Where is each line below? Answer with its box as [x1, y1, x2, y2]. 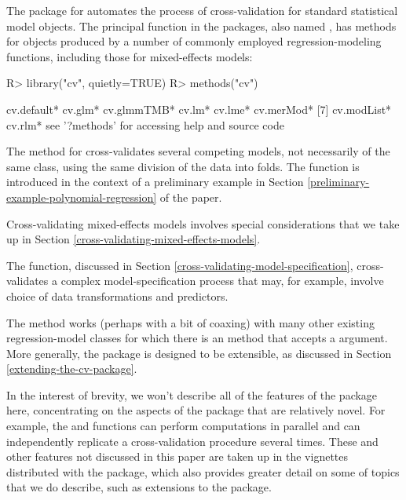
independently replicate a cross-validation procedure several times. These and [6, 432, 379, 449]
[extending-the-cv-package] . [6, 360, 137, 377]
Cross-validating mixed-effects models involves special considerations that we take [6, 215, 400, 232]
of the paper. [159, 188, 222, 205]
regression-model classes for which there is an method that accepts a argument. [6, 330, 388, 346]
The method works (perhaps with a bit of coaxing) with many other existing [6, 314, 375, 330]
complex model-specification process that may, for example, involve [60, 272, 384, 289]
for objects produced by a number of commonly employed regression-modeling [6, 33, 382, 49]
